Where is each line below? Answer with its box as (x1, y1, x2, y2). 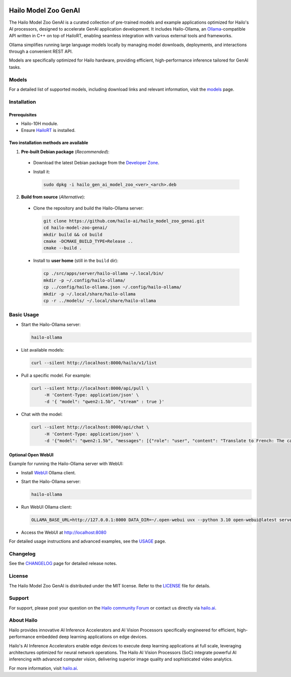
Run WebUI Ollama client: (21, 504, 72, 510)
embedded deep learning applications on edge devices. (36, 634, 148, 640)
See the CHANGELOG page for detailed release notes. (9, 561, 117, 566)
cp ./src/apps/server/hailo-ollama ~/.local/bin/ (43, 271, 164, 276)
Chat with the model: (21, 411, 63, 417)
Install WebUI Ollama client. (21, 469, 76, 475)
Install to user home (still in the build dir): (33, 258, 118, 264)
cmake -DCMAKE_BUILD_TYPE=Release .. (43, 239, 133, 244)
